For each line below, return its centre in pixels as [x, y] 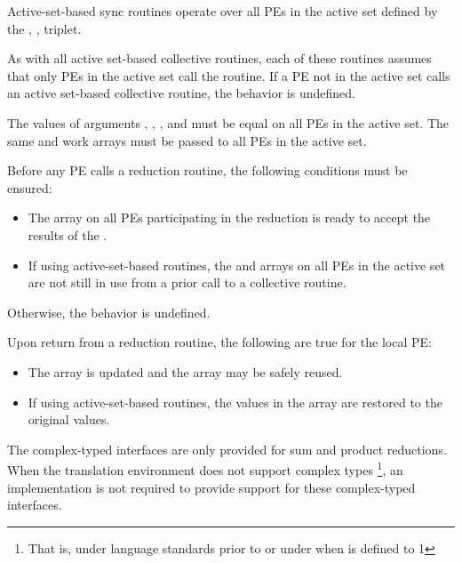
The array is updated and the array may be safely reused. [185, 371]
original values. [69, 419]
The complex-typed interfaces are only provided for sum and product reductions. [227, 449]
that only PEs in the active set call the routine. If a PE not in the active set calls [229, 75]
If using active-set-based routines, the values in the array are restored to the [235, 402]
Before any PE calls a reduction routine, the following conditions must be [207, 170]
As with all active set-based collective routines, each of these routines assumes [219, 58]
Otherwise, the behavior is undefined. [109, 312]
